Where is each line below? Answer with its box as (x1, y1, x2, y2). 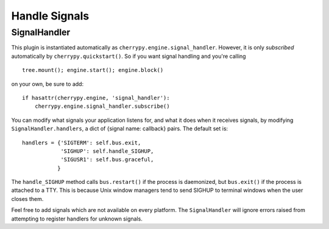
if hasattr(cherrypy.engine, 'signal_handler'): (22, 94, 170, 101)
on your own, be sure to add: (11, 80, 84, 88)
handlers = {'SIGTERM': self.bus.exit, (22, 139, 141, 146)
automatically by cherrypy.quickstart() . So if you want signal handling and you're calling (11, 52, 246, 60)
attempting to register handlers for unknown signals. (11, 215, 143, 222)
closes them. (11, 195, 44, 202)
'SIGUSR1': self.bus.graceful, (60, 156, 154, 163)
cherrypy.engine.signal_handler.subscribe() (34, 103, 170, 110)
